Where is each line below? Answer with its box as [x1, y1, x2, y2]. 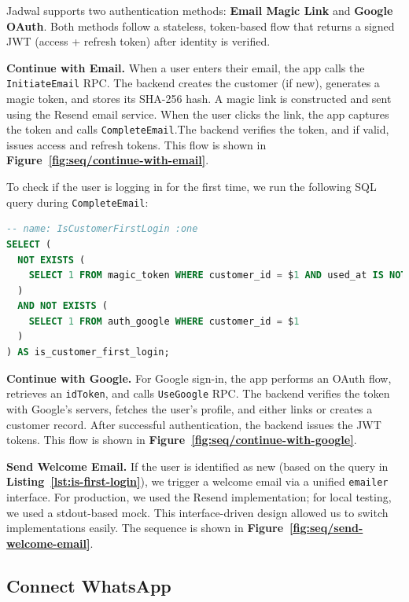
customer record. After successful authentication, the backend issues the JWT [6, 416, 381, 432]
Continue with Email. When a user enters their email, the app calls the [6, 59, 365, 75]
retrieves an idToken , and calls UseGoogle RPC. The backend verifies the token [6, 385, 390, 402]
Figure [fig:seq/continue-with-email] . [6, 152, 209, 168]
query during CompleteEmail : [6, 193, 149, 210]
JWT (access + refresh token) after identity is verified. [6, 33, 271, 50]
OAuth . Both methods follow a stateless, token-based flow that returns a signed [6, 17, 395, 34]
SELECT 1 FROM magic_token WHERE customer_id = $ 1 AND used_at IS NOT [28, 270, 407, 281]
